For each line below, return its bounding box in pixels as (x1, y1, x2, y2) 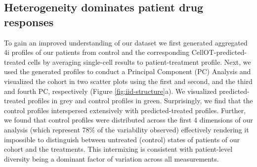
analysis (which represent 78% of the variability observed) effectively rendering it (4, 124, 249, 134)
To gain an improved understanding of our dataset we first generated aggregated (4, 37, 248, 47)
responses (4, 14, 54, 29)
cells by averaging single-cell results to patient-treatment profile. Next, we (28, 56, 251, 67)
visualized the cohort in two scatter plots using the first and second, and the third (4, 76, 253, 86)
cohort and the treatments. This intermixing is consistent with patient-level (4, 144, 233, 154)
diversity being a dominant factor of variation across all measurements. (4, 153, 219, 164)
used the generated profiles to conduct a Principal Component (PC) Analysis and (4, 66, 251, 77)
